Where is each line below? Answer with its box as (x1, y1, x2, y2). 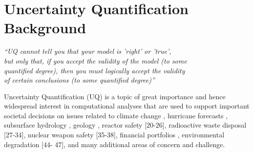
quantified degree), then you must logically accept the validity (4, 65, 185, 75)
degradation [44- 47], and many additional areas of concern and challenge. (4, 139, 225, 149)
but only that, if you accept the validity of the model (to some (4, 55, 187, 66)
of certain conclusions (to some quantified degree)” (4, 75, 155, 85)
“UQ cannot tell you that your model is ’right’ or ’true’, (4, 46, 171, 56)
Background (4, 18, 86, 38)
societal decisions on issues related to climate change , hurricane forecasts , (4, 110, 228, 120)
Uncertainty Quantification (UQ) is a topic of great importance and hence (4, 91, 226, 101)
